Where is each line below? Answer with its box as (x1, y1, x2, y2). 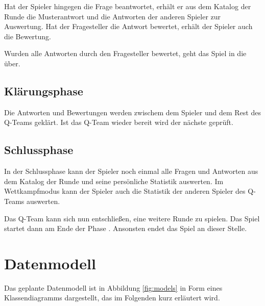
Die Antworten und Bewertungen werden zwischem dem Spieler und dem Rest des (4, 107, 261, 117)
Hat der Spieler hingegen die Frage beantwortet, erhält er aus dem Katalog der (4, 1, 251, 11)
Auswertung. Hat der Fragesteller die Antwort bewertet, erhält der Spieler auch (4, 21, 253, 32)
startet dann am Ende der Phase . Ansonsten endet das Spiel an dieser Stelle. (4, 223, 247, 234)
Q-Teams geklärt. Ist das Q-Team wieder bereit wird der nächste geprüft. (4, 117, 233, 127)
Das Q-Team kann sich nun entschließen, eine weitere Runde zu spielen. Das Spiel (4, 213, 260, 223)
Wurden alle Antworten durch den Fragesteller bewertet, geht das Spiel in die (4, 48, 247, 59)
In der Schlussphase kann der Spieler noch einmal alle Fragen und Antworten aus (4, 166, 258, 176)
